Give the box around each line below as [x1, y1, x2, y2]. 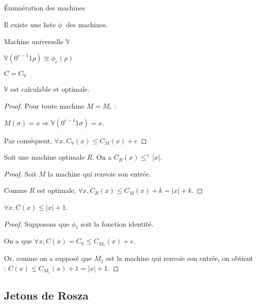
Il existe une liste [4, 19, 56, 29]
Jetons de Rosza [4, 288, 89, 303]
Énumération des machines [4, 2, 85, 12]
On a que [4, 236, 32, 246]
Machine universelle [4, 36, 63, 47]
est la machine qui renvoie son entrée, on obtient [106, 253, 254, 263]
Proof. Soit [4, 168, 37, 179]
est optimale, [37, 185, 76, 195]
